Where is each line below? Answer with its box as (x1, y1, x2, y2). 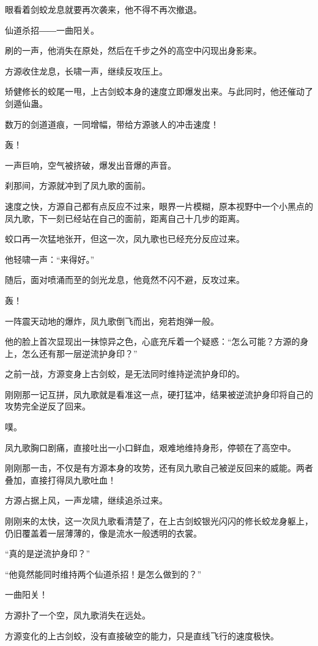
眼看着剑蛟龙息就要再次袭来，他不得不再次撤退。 (5, 3, 202, 15)
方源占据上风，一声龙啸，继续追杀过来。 (5, 494, 168, 507)
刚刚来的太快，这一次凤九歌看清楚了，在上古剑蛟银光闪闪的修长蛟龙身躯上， (5, 515, 313, 527)
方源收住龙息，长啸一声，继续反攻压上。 (5, 64, 168, 77)
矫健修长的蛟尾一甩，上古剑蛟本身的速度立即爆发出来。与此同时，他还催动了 (5, 85, 313, 98)
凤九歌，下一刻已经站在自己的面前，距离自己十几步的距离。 (5, 211, 245, 224)
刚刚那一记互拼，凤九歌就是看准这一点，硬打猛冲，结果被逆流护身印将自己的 (5, 387, 313, 400)
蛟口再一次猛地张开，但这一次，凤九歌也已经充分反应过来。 (5, 232, 245, 245)
